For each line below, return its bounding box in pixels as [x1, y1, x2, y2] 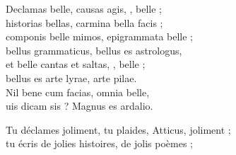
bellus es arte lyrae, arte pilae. [6, 70, 137, 85]
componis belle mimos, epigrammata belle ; [6, 29, 194, 44]
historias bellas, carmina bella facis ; [6, 15, 163, 30]
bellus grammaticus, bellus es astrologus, [6, 42, 182, 57]
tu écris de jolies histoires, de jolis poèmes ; [6, 136, 193, 151]
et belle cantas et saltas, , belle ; [6, 57, 146, 71]
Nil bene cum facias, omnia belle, [6, 84, 150, 99]
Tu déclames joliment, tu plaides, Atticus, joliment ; [6, 122, 231, 137]
